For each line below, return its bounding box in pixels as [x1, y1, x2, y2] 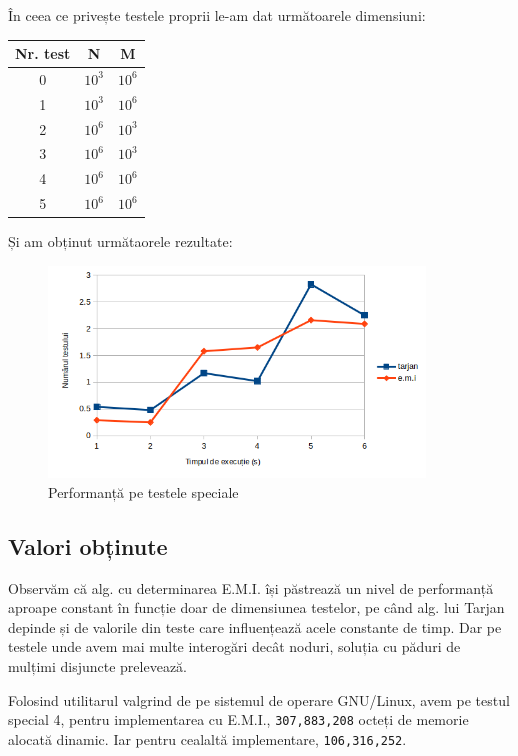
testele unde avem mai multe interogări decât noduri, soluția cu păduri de [8, 636, 461, 657]
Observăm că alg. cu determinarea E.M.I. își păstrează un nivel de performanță [8, 577, 494, 598]
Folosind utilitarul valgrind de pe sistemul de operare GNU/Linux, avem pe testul [8, 689, 510, 710]
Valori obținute [8, 530, 168, 561]
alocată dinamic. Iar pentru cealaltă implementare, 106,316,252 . [8, 728, 407, 749]
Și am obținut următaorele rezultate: [8, 231, 233, 252]
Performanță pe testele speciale [48, 481, 239, 502]
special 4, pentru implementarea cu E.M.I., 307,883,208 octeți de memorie [8, 709, 469, 730]
